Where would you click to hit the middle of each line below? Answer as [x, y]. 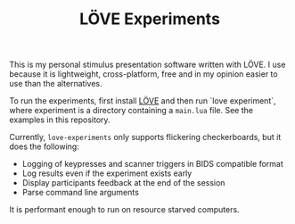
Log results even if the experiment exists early [107, 173]
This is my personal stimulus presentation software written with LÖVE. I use [147, 65]
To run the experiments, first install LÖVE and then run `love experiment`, [143, 101]
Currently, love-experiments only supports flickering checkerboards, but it [145, 137]
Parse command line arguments [81, 193]
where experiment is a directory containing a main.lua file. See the [131, 111]
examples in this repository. [60, 120]
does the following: [45, 146]
